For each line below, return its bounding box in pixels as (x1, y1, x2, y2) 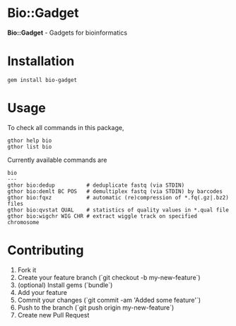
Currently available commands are (7, 156, 107, 164)
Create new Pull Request (17, 310, 90, 319)
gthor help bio (7, 136, 52, 144)
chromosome (7, 219, 40, 226)
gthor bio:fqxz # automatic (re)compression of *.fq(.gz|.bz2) (7, 194, 230, 201)
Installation (7, 53, 75, 69)
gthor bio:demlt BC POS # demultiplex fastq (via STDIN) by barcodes (7, 187, 223, 195)
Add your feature (17, 288, 68, 296)
